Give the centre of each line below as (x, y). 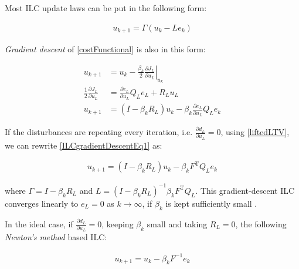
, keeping (118, 223)
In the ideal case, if (39, 223)
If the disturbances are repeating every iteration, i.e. (99, 132)
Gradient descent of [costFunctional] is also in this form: (105, 49)
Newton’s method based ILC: (56, 237)
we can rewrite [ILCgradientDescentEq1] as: (84, 145)
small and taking (177, 223)
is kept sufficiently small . (211, 203)
